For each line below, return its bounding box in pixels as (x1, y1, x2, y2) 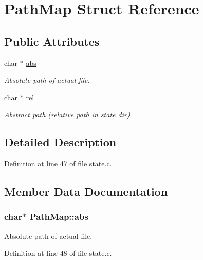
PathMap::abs (29, 210, 88, 223)
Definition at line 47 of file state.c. (4, 158, 112, 169)
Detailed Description (4, 134, 117, 150)
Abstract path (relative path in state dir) (4, 109, 130, 120)
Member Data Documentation (4, 183, 168, 199)
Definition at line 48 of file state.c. (4, 248, 112, 258)
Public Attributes (4, 33, 100, 49)
